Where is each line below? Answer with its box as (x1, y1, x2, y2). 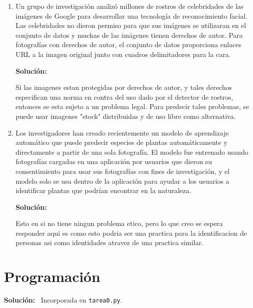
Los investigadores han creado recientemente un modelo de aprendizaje (15, 127, 229, 138)
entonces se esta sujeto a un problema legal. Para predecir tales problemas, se (15, 101, 249, 112)
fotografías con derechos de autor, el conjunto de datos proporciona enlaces (15, 39, 242, 50)
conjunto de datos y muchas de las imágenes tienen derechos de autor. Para (15, 29, 243, 40)
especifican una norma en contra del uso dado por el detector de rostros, (15, 91, 233, 102)
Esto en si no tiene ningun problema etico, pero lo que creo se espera (15, 218, 223, 228)
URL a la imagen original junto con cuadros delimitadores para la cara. (15, 49, 231, 59)
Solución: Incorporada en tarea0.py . (4, 295, 122, 305)
